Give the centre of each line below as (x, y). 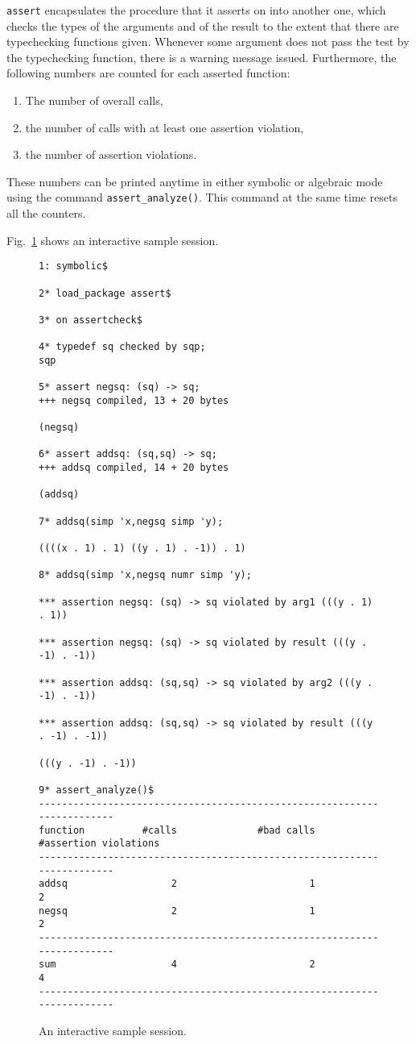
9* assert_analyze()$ (97, 790)
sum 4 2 (177, 965)
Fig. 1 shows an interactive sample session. (113, 240)
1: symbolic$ (73, 266)
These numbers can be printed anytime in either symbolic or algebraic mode (195, 181)
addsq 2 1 (177, 884)
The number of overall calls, (94, 100)
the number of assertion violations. (111, 154)
